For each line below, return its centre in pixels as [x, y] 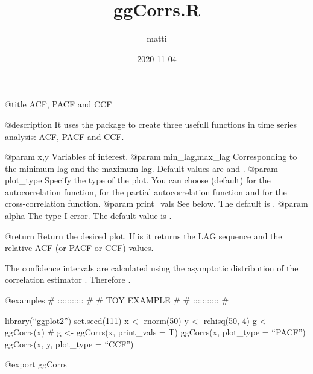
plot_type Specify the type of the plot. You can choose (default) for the [138, 180]
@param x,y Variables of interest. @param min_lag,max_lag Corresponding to [151, 157]
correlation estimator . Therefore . [68, 280]
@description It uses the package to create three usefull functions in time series [151, 124]
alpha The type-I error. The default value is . [88, 216]
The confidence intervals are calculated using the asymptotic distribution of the [152, 268]
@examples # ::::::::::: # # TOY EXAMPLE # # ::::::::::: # [117, 300]
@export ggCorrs [36, 364]
